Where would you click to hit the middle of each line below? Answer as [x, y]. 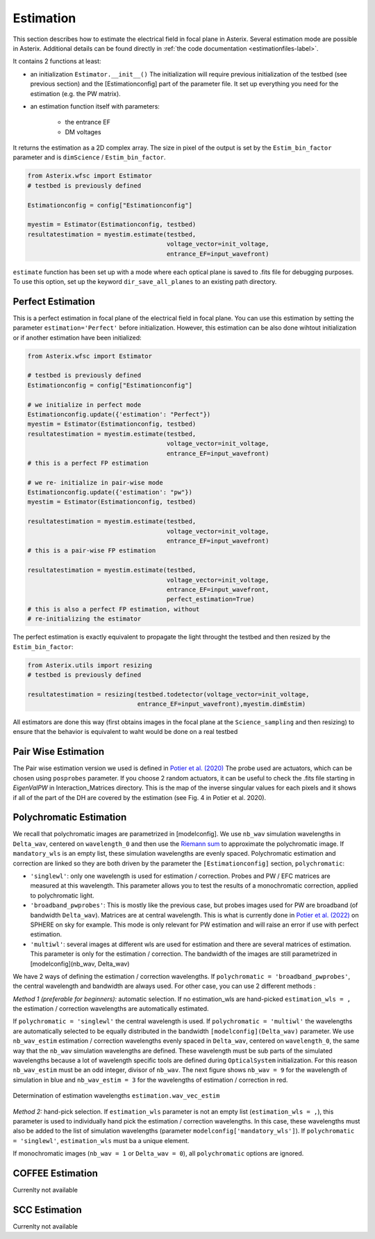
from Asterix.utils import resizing [90, 665]
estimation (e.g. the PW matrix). [75, 93]
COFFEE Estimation [56, 1173]
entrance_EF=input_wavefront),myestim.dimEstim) [222, 704]
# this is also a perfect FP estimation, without [114, 609]
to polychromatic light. [62, 895]
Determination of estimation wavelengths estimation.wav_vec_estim [116, 1096]
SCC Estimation [48, 1209]
